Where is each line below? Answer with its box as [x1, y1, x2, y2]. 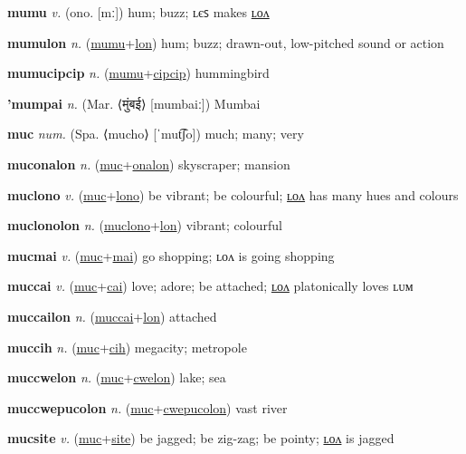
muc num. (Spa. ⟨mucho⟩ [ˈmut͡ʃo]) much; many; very [7, 124, 304, 143]
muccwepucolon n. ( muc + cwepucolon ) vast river [7, 398, 288, 417]
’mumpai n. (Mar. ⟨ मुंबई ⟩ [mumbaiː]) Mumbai [7, 93, 261, 112]
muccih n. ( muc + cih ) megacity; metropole [7, 337, 247, 356]
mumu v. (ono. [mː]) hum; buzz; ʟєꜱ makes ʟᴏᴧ [7, 3, 270, 21]
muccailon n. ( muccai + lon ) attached [7, 306, 217, 325]
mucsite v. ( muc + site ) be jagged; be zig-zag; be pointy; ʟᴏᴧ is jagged [7, 429, 395, 448]
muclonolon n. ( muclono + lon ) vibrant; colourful [7, 216, 282, 235]
